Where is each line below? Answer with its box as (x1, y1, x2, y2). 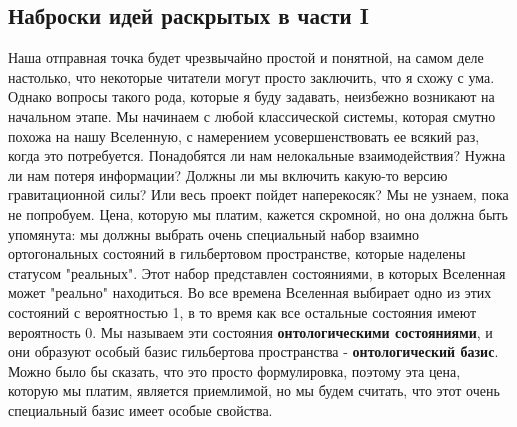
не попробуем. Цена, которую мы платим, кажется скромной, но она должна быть (8, 203, 508, 224)
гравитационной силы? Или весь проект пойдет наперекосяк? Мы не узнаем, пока (8, 184, 509, 205)
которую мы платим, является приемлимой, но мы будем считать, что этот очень (8, 380, 500, 401)
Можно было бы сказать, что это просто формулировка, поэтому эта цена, (8, 360, 461, 381)
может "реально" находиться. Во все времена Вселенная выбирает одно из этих (8, 282, 492, 303)
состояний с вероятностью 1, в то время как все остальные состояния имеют (8, 301, 477, 322)
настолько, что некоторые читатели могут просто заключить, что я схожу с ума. (8, 66, 495, 87)
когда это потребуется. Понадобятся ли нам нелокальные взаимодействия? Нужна (8, 145, 506, 166)
